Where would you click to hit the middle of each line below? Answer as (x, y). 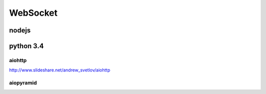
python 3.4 (26, 46)
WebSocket (33, 13)
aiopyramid (23, 83)
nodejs (20, 30)
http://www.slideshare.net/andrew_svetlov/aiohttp (60, 70)
